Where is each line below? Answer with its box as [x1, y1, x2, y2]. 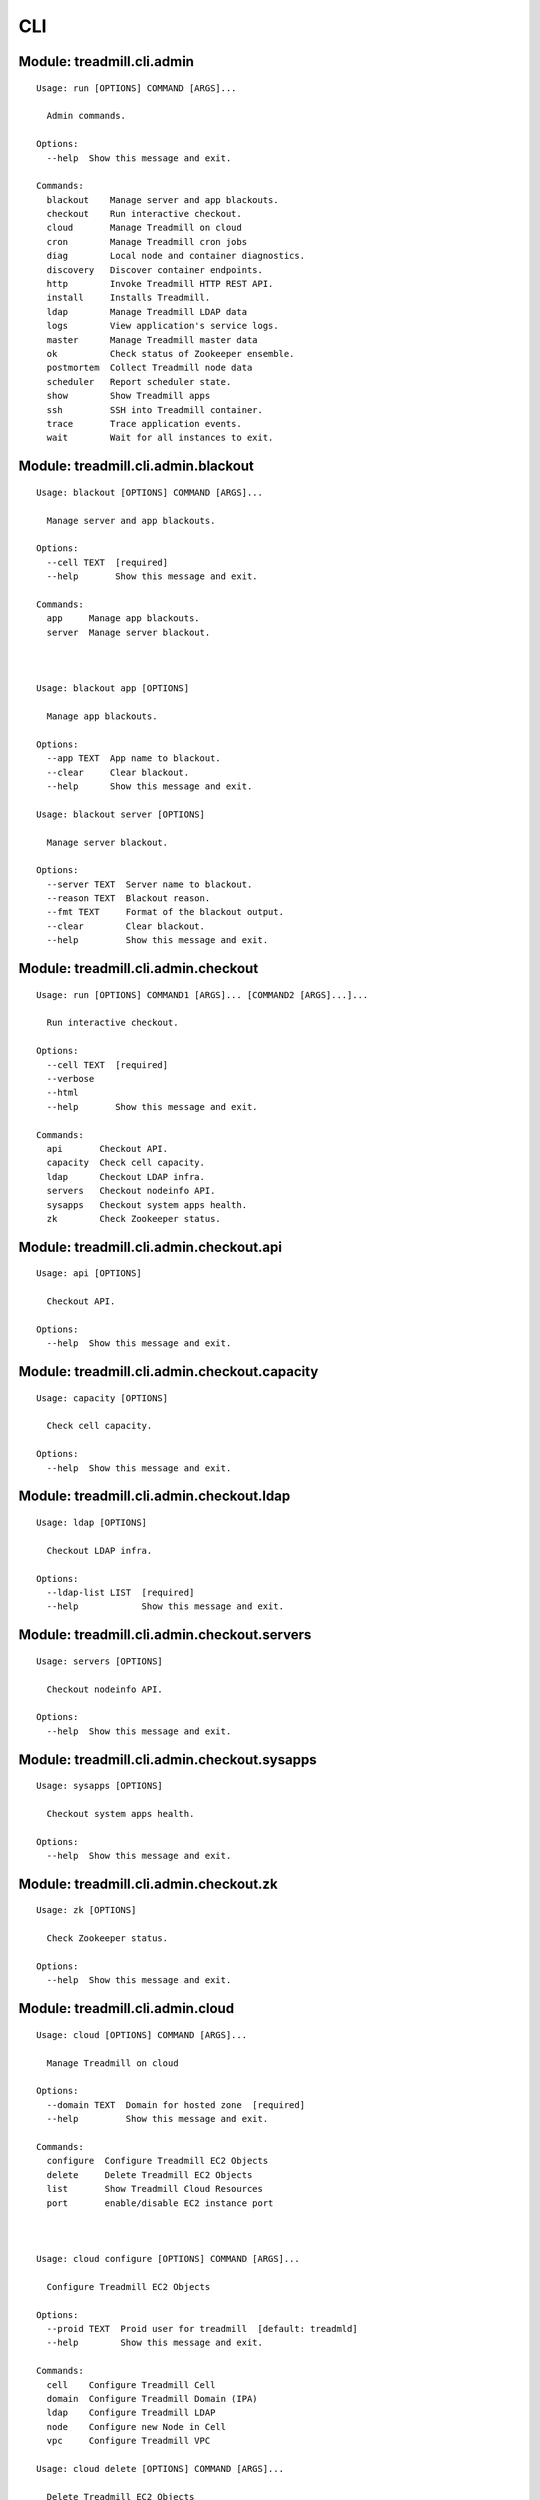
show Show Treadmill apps [46, 390, 211, 402]
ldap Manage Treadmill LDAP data [46, 306, 248, 317]
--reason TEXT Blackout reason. [46, 893, 211, 904]
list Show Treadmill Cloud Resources [46, 2183, 264, 2195]
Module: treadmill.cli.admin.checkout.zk [18, 1875, 279, 1892]
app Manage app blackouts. [46, 613, 200, 624]
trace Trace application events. [46, 418, 242, 429]
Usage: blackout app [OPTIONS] [36, 683, 190, 694]
